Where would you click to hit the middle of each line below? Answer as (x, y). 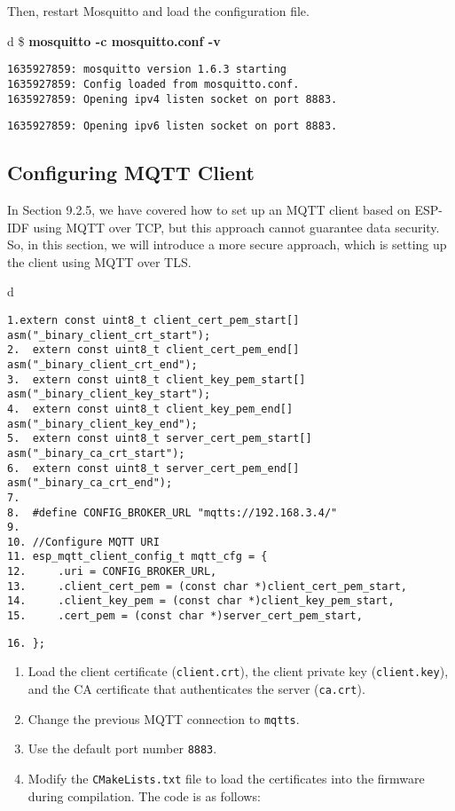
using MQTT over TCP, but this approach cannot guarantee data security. (236, 227)
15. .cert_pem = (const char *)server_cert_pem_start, (185, 616)
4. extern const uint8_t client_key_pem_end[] (150, 409)
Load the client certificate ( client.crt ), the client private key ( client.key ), (238, 671)
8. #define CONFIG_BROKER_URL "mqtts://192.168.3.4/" (173, 512)
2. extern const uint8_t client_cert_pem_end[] (153, 350)
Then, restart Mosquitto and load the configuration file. (158, 11)
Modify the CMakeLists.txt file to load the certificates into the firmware (226, 779)
